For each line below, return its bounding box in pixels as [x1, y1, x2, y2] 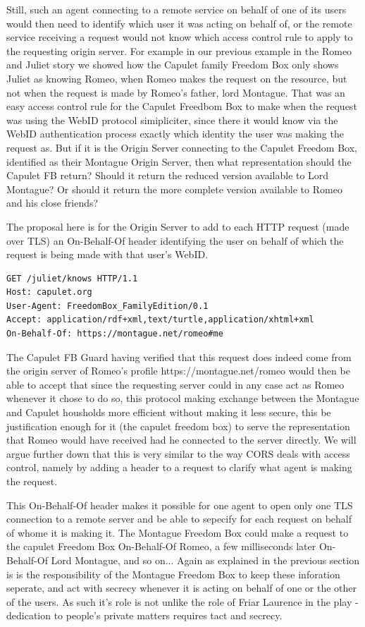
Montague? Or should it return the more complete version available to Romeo [6, 181, 342, 196]
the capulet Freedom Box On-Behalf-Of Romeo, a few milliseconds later [6, 539, 316, 554]
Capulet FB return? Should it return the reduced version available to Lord [6, 168, 329, 183]
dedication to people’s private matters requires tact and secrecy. [6, 608, 283, 623]
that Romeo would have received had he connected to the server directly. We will [6, 432, 357, 447]
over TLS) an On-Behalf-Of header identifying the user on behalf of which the [6, 233, 344, 248]
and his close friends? [6, 195, 99, 210]
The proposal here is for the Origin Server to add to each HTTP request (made [6, 219, 349, 233]
